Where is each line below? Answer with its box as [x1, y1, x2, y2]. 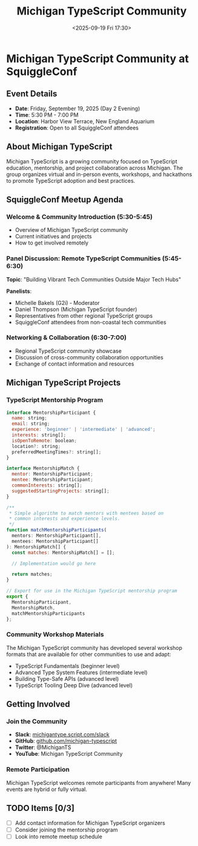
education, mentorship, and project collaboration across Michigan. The [6, 164, 183, 171]
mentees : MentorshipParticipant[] [12, 538, 99, 544]
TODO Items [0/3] [6, 803, 74, 813]
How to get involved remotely [15, 239, 89, 246]
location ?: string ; [12, 443, 61, 449]
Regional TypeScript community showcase [15, 347, 122, 355]
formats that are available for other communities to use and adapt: [6, 651, 171, 658]
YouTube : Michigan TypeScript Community [15, 750, 123, 758]
